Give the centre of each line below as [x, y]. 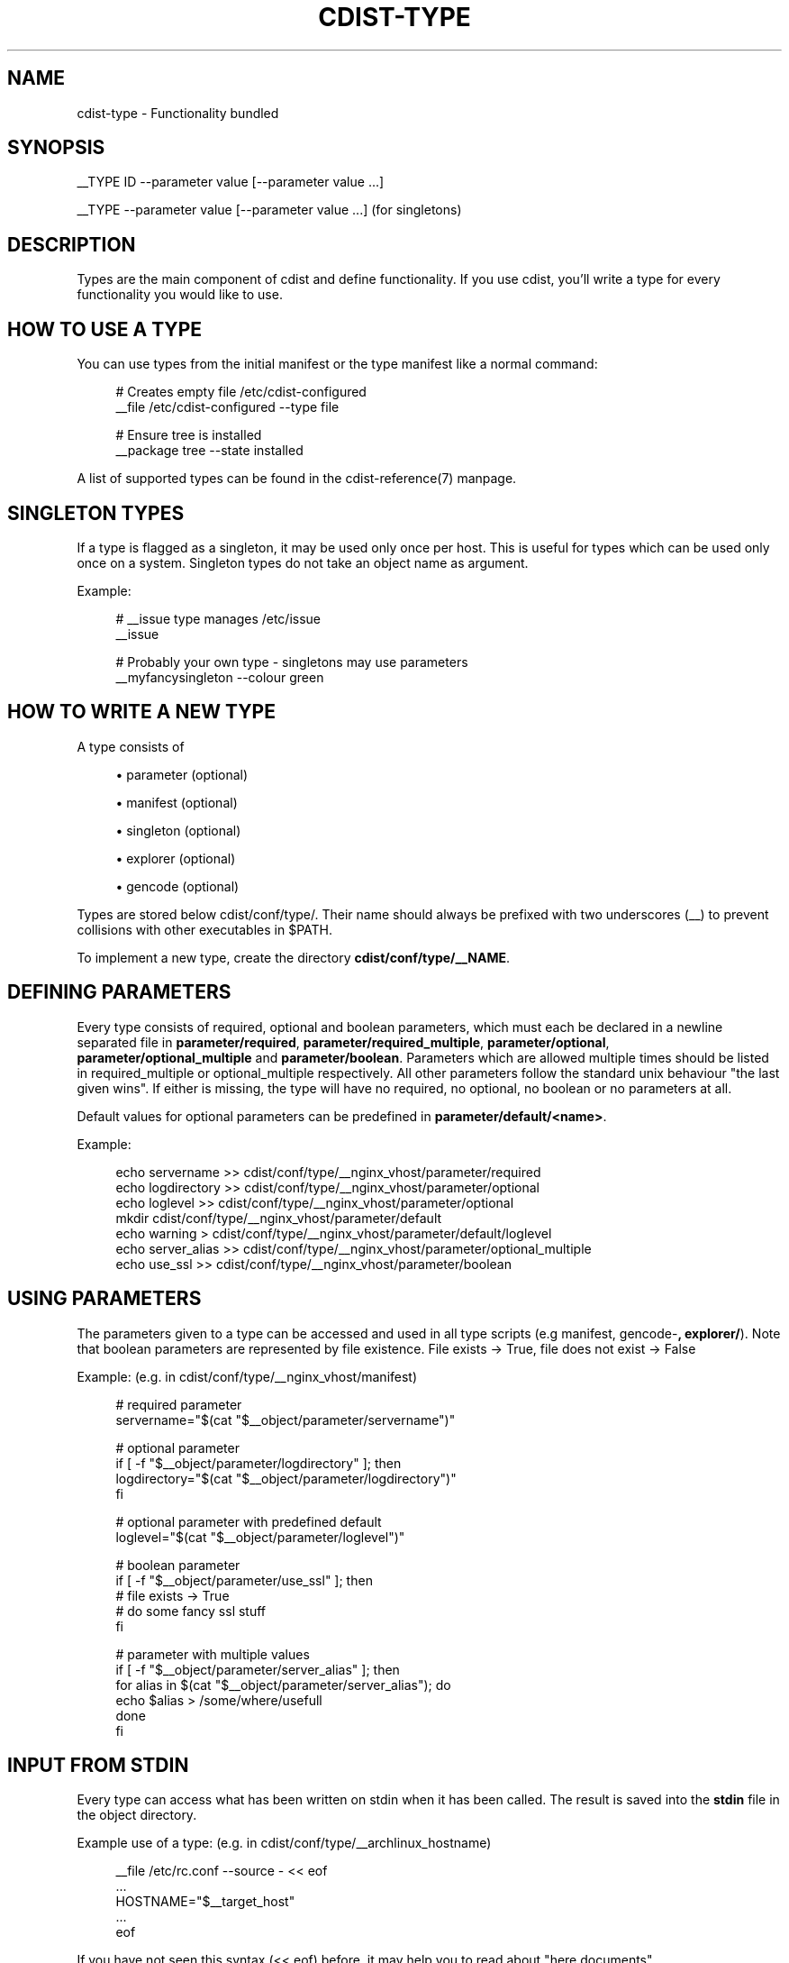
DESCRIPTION [72, 244]
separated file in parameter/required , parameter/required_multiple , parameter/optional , [343, 1042]
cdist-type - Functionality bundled [178, 113]
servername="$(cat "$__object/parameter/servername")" [286, 1420]
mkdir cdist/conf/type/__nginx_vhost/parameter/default [279, 1218]
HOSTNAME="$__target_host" [205, 1902]
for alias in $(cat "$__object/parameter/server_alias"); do [283, 1685]
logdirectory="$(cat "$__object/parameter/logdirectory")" [286, 1478]
